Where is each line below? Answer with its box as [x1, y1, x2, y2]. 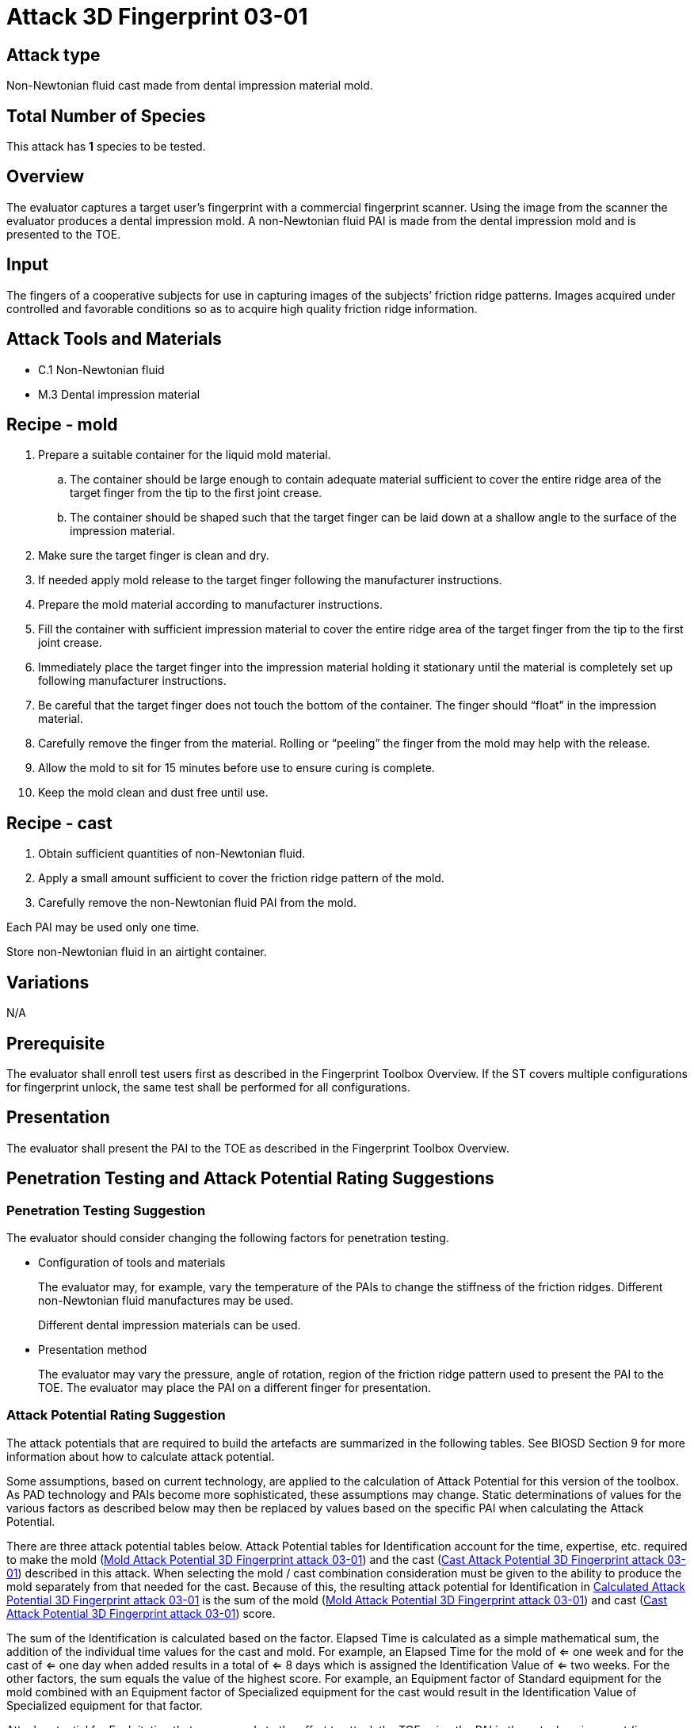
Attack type [6, 44, 101, 65]
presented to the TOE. [6, 227, 121, 241]
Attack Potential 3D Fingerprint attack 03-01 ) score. [6, 1606, 276, 1620]
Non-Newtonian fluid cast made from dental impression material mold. [6, 78, 373, 93]
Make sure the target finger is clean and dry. [38, 549, 269, 563]
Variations [6, 972, 90, 992]
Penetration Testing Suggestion [6, 1202, 206, 1218]
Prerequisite [6, 1033, 105, 1053]
